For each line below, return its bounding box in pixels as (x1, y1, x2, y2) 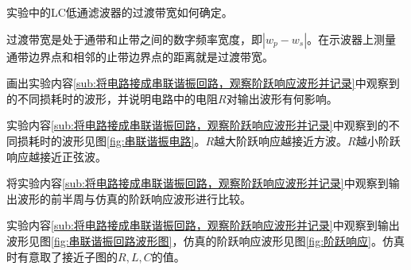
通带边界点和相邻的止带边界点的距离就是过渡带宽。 (6, 48, 273, 64)
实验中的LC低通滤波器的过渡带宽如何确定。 (6, 4, 233, 20)
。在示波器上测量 (307, 30, 397, 47)
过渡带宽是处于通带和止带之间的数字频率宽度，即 (6, 30, 262, 47)
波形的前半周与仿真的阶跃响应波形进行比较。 (17, 190, 251, 206)
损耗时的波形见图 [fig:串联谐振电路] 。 (17, 132, 206, 148)
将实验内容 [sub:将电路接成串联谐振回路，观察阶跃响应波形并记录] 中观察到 (6, 175, 389, 191)
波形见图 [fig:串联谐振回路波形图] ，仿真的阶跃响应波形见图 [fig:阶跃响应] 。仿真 (6, 232, 405, 249)
